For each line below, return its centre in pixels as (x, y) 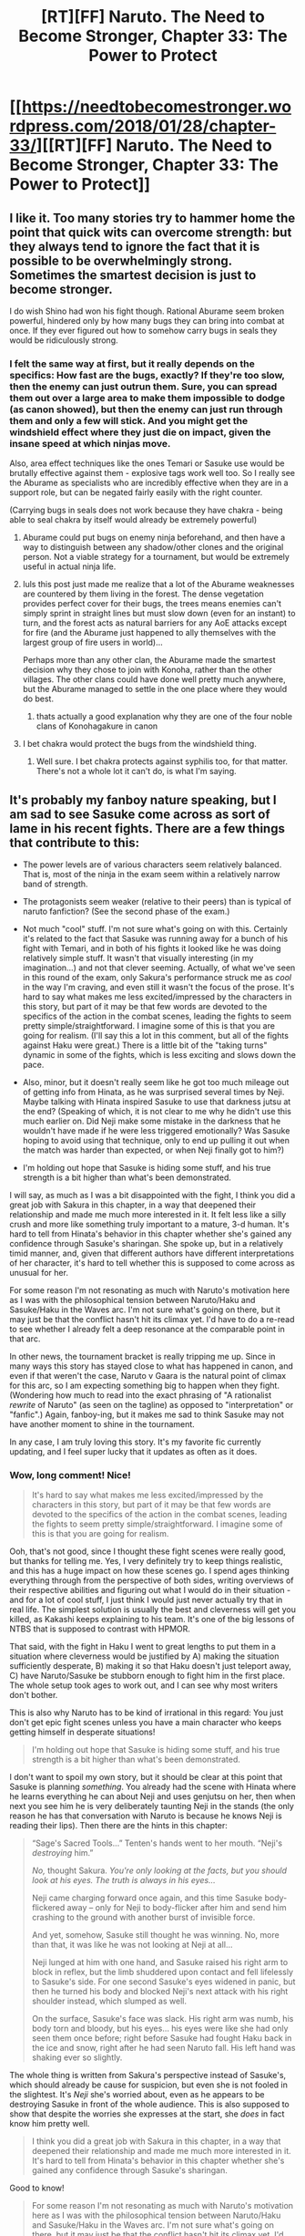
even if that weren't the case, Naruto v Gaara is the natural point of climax (148, 1376)
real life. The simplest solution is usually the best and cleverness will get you (152, 1610)
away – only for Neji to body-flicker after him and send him (177, 1908)
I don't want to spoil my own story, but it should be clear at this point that (146, 1777)
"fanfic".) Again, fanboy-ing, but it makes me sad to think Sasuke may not (147, 1414)
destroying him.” (62, 1853)
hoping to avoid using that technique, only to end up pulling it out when (156, 1141)
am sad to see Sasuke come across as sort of (140, 814)
